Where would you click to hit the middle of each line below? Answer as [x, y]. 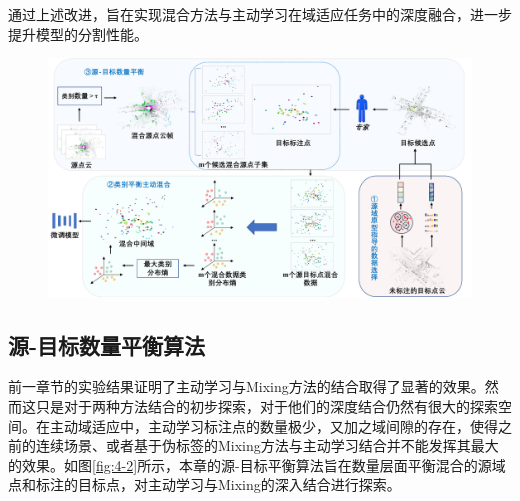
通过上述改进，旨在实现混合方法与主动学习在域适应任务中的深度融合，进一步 [260, 14]
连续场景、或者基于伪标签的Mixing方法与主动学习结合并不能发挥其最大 [267, 445]
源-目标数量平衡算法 [107, 344]
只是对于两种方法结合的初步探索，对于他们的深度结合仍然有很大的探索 [266, 406]
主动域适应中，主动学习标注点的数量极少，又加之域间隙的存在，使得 [273, 425]
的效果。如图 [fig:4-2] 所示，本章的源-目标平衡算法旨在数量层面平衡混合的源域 [257, 464]
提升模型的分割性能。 [78, 33]
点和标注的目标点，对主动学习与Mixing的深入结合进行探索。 [204, 484]
